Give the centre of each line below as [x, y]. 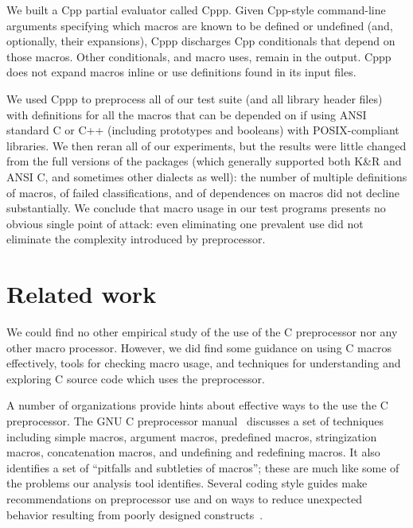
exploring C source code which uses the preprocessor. [136, 378]
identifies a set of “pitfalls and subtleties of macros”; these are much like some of [203, 467]
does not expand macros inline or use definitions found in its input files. [181, 72]
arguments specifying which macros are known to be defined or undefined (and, [200, 25]
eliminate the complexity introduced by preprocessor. [136, 239]
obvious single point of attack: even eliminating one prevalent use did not [185, 223]
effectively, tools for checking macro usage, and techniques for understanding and [204, 363]
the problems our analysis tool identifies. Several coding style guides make [187, 483]
